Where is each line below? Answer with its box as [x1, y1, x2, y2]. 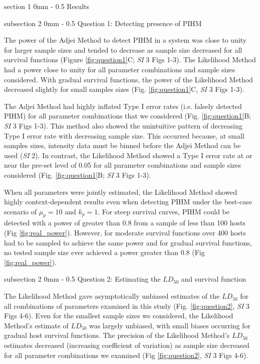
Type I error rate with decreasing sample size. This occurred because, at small [4, 130, 244, 141]
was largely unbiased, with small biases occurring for [89, 320, 251, 330]
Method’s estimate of [4, 320, 69, 330]
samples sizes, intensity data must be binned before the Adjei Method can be [4, 140, 241, 151]
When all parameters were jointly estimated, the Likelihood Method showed [4, 186, 237, 197]
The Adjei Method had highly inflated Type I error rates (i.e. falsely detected [4, 100, 242, 111]
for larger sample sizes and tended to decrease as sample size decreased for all [4, 44, 242, 55]
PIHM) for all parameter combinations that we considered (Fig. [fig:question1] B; [4, 110, 251, 121]
